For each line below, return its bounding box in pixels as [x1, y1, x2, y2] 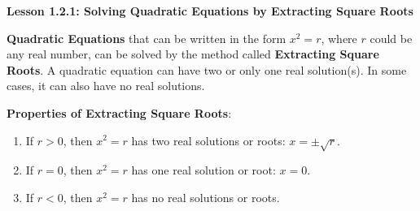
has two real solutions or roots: [131, 131, 286, 149]
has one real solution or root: [131, 161, 276, 179]
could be [370, 29, 413, 46]
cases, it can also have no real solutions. [7, 77, 205, 94]
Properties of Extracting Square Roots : [7, 104, 232, 121]
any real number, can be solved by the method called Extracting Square [7, 45, 379, 62]
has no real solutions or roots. [131, 188, 280, 205]
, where [321, 29, 357, 46]
